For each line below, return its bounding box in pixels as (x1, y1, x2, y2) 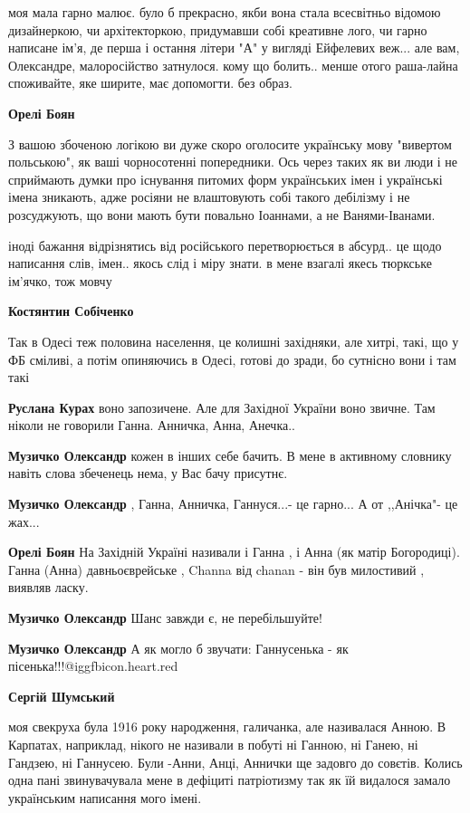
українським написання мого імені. (8, 788, 202, 807)
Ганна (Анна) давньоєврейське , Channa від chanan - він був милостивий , (8, 560, 425, 579)
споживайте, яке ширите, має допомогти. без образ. (8, 73, 293, 92)
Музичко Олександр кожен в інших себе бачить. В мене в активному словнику (8, 445, 452, 464)
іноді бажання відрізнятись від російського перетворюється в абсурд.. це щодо (8, 235, 442, 254)
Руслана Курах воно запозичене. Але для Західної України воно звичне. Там (8, 397, 436, 416)
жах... (8, 512, 40, 531)
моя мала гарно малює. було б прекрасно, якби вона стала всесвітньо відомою (8, 3, 441, 21)
